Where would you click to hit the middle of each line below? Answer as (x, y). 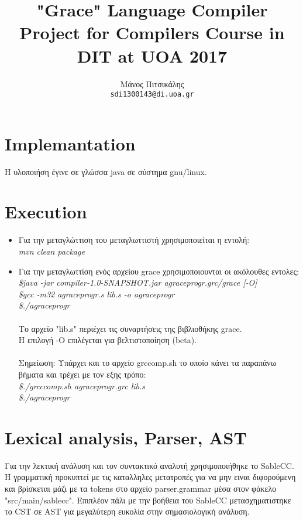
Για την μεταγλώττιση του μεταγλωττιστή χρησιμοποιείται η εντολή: (134, 240)
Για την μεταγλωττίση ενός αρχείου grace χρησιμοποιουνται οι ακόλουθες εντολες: (159, 271)
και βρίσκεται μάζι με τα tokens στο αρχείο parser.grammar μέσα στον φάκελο (141, 489)
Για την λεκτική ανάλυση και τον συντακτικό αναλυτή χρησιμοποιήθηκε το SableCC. (149, 465)
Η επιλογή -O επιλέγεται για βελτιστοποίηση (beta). (108, 340)
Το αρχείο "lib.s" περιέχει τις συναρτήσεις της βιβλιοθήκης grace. (130, 328)
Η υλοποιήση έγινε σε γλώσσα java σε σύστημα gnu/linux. (106, 171)
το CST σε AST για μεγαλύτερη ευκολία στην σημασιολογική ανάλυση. (127, 511)
